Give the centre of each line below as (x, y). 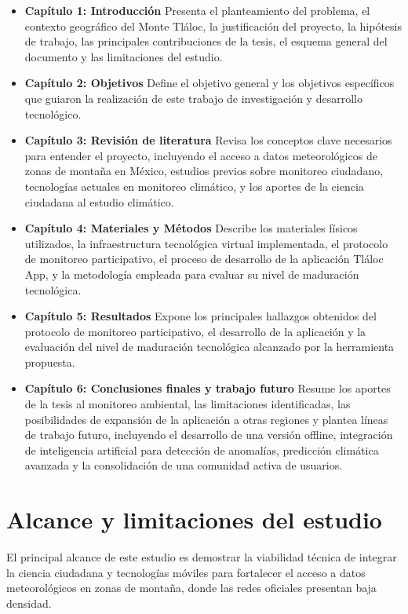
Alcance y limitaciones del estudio (194, 519)
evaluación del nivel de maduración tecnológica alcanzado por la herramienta (209, 347)
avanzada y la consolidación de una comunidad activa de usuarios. (184, 465)
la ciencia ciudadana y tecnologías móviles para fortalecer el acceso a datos (186, 572)
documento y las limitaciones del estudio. (124, 56)
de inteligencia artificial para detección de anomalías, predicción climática (202, 450)
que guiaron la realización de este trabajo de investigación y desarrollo (193, 98)
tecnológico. (53, 113)
